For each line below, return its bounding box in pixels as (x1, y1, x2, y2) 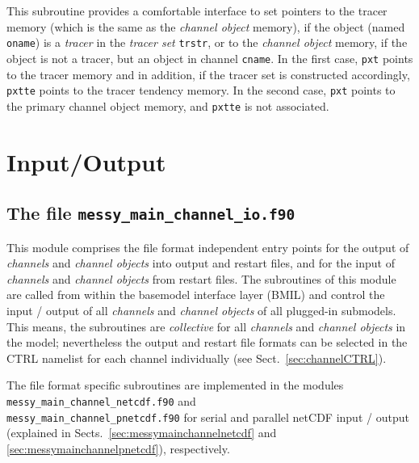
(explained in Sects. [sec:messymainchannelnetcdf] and (6, 424, 277, 441)
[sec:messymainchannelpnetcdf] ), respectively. (6, 440, 230, 457)
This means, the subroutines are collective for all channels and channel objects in (6, 318, 406, 335)
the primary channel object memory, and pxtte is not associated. (6, 97, 329, 114)
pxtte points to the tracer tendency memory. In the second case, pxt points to (6, 82, 396, 99)
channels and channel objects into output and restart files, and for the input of (6, 255, 395, 271)
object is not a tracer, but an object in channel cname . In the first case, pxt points (6, 49, 413, 66)
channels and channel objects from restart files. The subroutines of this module (6, 270, 396, 287)
